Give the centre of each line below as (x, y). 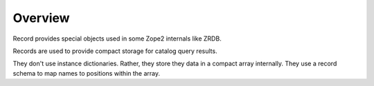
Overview (41, 18)
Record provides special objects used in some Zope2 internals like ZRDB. (117, 39)
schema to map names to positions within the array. (87, 73)
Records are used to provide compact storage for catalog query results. (115, 51)
